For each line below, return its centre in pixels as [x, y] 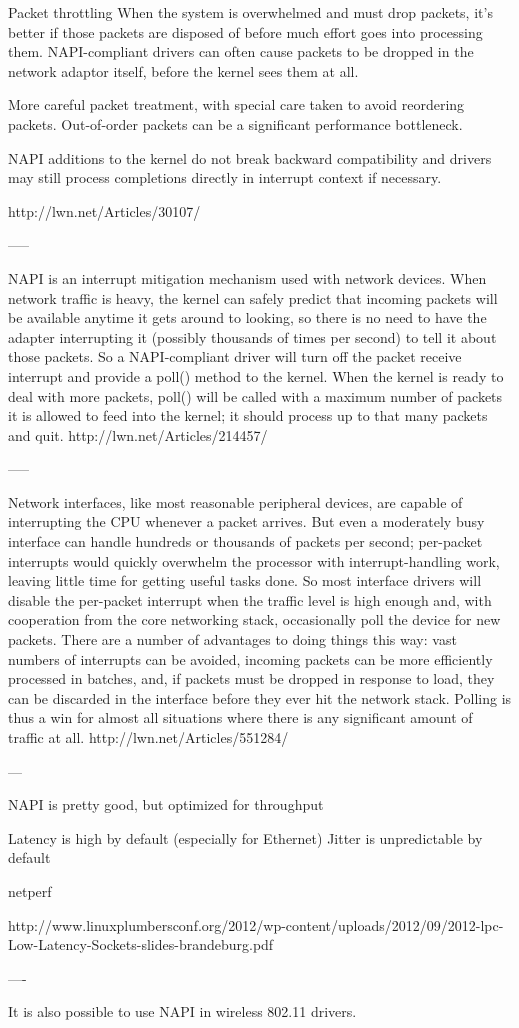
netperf [30, 890]
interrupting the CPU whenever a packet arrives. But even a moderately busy [246, 521]
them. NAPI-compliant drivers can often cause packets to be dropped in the [241, 51]
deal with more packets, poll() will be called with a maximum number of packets [255, 395]
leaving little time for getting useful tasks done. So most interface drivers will [245, 580]
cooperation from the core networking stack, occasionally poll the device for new [254, 619]
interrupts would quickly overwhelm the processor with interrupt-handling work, [254, 560]
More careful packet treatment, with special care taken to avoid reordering [236, 104]
